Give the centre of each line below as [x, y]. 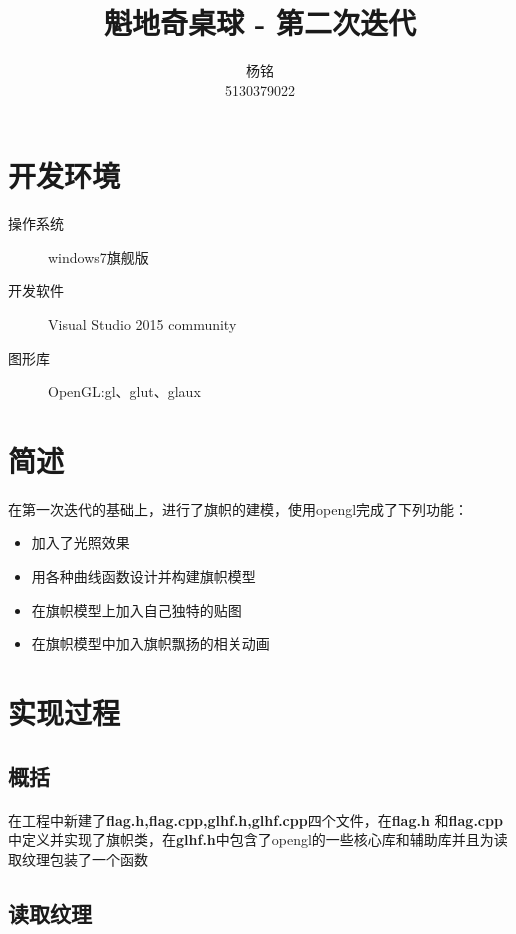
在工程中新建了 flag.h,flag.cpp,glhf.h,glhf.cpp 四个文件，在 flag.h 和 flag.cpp [255, 819]
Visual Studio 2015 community [142, 324]
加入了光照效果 [80, 542]
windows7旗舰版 [98, 256]
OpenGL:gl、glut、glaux [124, 391]
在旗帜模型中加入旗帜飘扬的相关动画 [150, 643]
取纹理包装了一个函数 [78, 858]
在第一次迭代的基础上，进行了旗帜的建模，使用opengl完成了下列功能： [238, 508]
